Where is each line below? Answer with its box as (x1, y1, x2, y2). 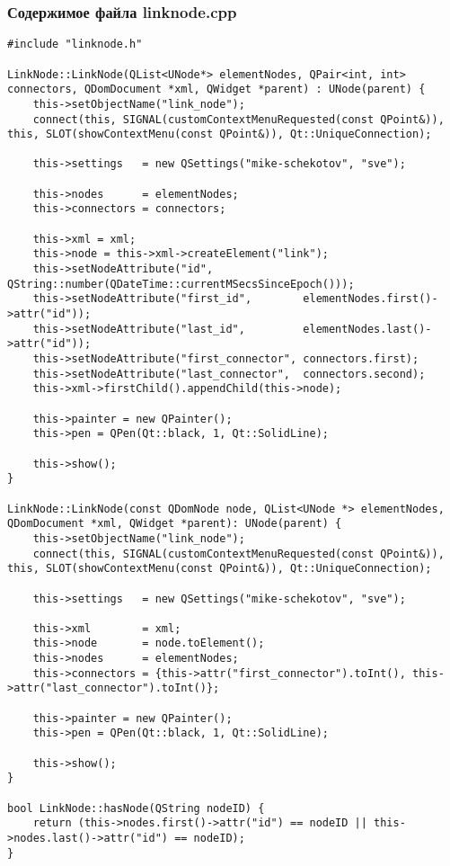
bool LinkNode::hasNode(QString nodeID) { (7, 801, 265, 815)
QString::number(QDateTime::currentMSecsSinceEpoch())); (7, 277, 355, 290)
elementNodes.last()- (303, 322, 432, 335)
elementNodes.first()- (303, 292, 438, 306)
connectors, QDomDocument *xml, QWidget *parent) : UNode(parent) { (7, 83, 426, 96)
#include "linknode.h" (7, 38, 143, 51)
